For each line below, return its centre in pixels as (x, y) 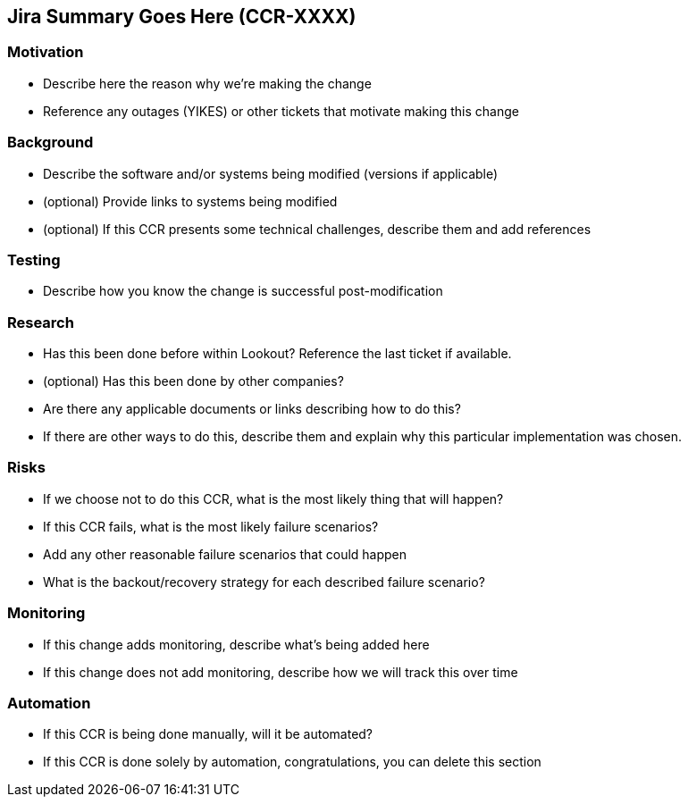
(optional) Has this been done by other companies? (193, 381)
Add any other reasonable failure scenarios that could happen (225, 554)
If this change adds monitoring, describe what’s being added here (236, 644)
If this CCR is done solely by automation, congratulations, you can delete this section (292, 762)
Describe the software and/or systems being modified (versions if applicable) (271, 173)
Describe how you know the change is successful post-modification (243, 291)
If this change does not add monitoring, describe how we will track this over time (281, 672)
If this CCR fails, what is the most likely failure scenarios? (211, 526)
